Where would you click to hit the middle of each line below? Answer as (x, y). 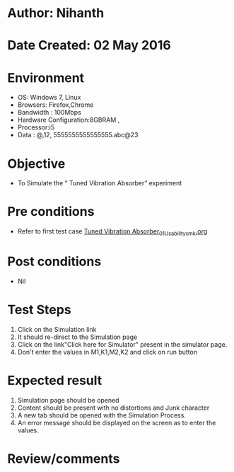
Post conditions (54, 261)
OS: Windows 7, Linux (49, 98)
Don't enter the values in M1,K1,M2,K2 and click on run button (107, 352)
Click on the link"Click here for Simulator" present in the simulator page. (122, 344)
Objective (36, 163)
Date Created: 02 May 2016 (89, 46)
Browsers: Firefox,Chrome (55, 105)
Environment (46, 77)
